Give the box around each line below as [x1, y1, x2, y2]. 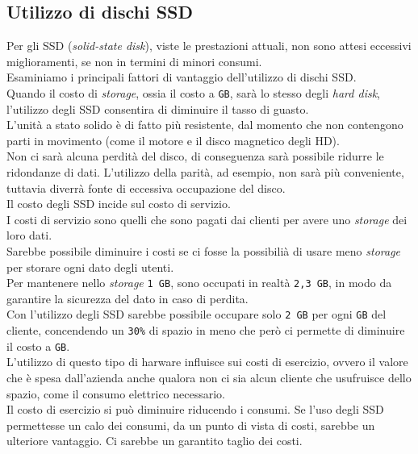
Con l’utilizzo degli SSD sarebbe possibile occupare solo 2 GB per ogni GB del [6, 306, 387, 323]
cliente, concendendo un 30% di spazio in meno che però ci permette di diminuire [6, 322, 405, 339]
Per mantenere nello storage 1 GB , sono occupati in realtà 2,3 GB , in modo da [6, 274, 392, 291]
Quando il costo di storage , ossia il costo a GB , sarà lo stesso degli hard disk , [6, 84, 381, 101]
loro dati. [6, 227, 52, 244]
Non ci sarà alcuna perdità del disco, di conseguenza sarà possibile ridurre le [6, 148, 384, 165]
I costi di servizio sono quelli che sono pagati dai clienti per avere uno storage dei [6, 210, 408, 227]
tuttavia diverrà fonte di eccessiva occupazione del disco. [6, 179, 286, 196]
